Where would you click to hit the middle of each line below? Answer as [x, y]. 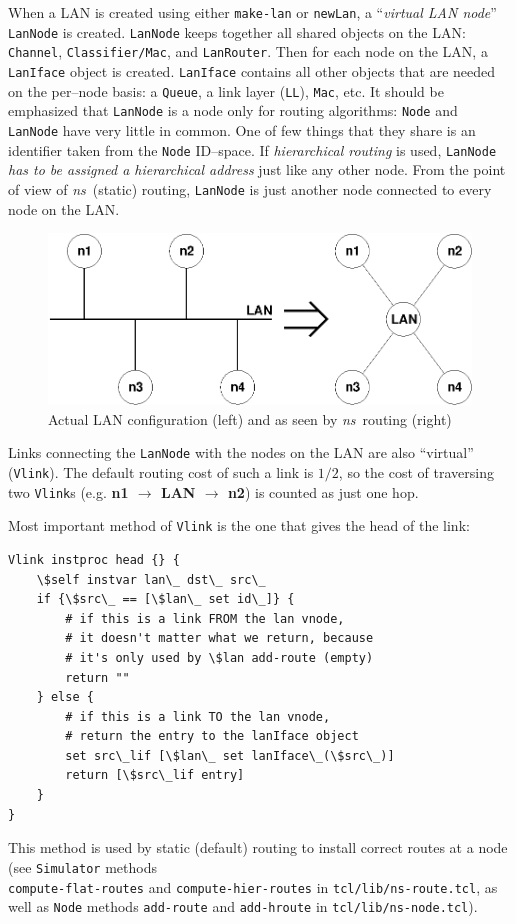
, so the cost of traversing [416, 471]
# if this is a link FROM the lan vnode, [205, 618]
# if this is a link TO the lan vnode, [198, 716]
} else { [65, 697]
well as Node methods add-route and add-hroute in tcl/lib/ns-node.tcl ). [243, 906]
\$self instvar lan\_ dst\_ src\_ [151, 579]
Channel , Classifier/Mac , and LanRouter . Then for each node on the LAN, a [248, 51]
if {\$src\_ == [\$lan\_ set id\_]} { [165, 599]
